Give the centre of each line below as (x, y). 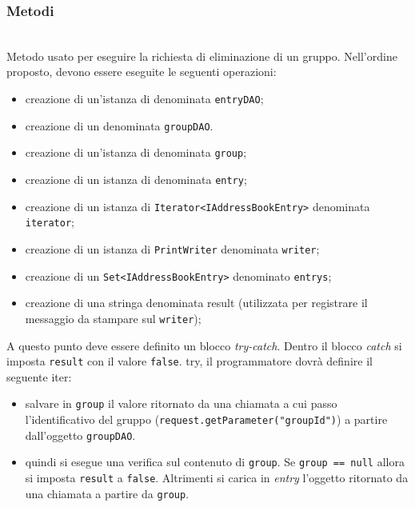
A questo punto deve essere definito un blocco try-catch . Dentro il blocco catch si (204, 345)
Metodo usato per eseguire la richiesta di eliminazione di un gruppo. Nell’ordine (202, 56)
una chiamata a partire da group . (107, 493)
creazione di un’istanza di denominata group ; (136, 152)
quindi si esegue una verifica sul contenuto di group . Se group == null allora (215, 462)
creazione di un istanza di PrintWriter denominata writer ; (172, 248)
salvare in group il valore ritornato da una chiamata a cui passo (181, 403)
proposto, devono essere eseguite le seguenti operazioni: (142, 72)
